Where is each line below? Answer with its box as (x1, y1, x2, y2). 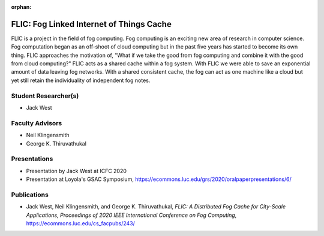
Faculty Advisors (11, 119, 62, 127)
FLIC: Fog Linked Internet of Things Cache (11, 19, 172, 29)
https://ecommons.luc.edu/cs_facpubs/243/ (26, 219, 135, 227)
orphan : (11, 4, 32, 10)
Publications (11, 190, 49, 199)
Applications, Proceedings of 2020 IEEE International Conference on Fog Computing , (26, 211, 237, 219)
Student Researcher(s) (11, 92, 79, 100)
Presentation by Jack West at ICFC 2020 (26, 167, 127, 174)
